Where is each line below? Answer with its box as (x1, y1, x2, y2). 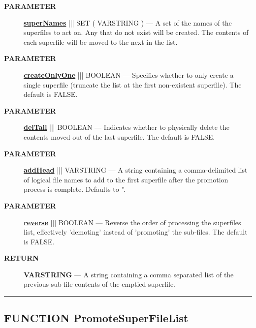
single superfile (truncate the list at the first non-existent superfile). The (24, 79, 242, 89)
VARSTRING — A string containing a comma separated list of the (24, 269, 234, 279)
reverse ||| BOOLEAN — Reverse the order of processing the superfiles (24, 217, 241, 227)
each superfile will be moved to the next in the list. (24, 36, 178, 47)
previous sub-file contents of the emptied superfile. (24, 279, 175, 289)
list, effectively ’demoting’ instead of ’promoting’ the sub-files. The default (24, 227, 248, 237)
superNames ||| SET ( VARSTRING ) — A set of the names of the (24, 17, 232, 28)
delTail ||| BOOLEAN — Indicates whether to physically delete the (24, 122, 229, 132)
